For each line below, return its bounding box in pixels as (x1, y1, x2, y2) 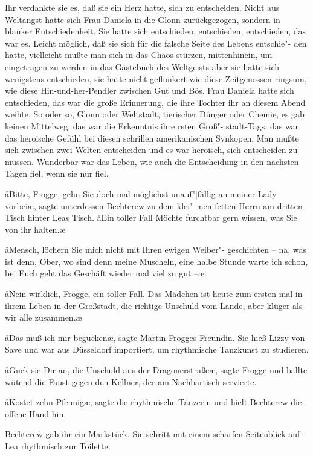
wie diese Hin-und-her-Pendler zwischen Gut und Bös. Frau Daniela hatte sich (5, 84, 294, 97)
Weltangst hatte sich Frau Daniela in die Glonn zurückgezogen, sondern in (5, 13, 280, 25)
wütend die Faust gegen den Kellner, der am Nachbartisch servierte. (5, 375, 257, 388)
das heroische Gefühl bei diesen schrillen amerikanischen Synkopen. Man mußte (5, 131, 299, 144)
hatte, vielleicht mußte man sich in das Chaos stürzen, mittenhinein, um (5, 48, 273, 61)
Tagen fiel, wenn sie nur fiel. (5, 167, 109, 180)
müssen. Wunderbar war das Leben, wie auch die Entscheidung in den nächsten (5, 155, 299, 168)
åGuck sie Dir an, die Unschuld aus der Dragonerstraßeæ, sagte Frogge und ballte (5, 363, 308, 376)
